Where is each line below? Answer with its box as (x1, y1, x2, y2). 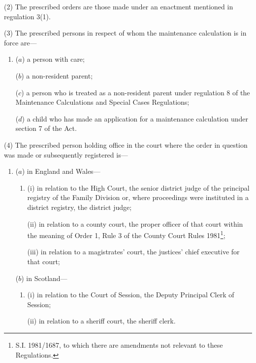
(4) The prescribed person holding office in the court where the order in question (4, 139, 248, 150)
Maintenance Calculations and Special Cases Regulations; (15, 97, 190, 107)
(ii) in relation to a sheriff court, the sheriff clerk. (27, 316, 176, 326)
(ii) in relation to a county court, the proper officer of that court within (27, 218, 243, 229)
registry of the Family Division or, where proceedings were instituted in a (27, 192, 249, 202)
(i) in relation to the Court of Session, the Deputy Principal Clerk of (27, 289, 234, 300)
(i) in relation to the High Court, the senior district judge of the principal (27, 182, 250, 193)
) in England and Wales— (22, 166, 100, 176)
